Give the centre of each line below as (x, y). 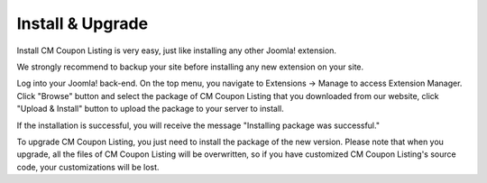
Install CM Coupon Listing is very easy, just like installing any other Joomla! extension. (177, 50)
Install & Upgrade (83, 23)
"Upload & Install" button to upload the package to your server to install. (150, 109)
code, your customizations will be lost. (88, 167)
